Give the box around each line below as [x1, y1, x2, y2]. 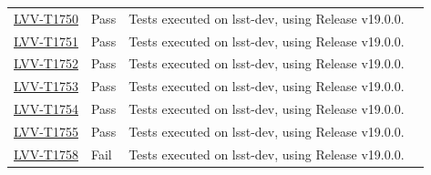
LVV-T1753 [14, 77, 78, 96]
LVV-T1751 [14, 31, 78, 50]
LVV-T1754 [14, 99, 78, 118]
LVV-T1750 [14, 8, 78, 27]
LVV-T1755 [14, 121, 78, 140]
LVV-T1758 [14, 144, 78, 163]
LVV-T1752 [14, 54, 78, 73]
